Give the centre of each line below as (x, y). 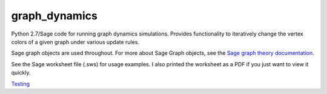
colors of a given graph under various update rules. (75, 42)
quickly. (21, 73)
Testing (21, 84)
